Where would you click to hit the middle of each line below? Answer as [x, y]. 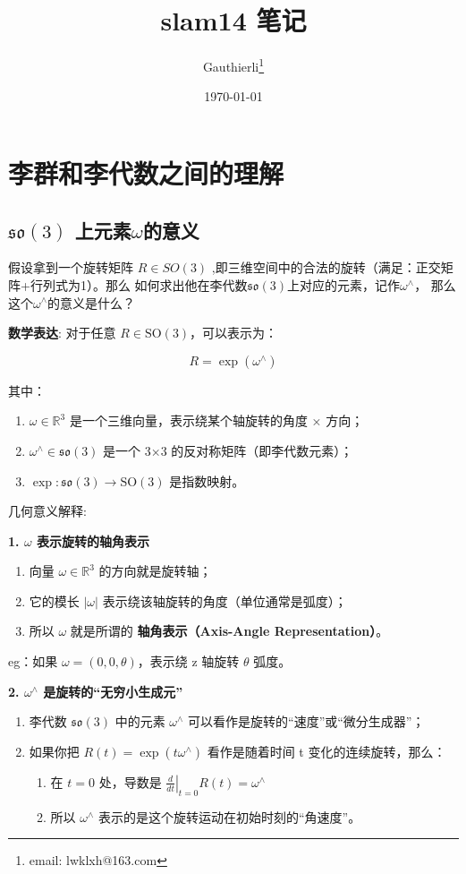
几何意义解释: [47, 511]
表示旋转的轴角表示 [93, 540]
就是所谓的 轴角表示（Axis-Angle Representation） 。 [229, 631]
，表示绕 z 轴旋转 [188, 661]
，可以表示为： [234, 333]
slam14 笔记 [233, 20]
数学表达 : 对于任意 [62, 333]
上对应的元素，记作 [344, 284]
